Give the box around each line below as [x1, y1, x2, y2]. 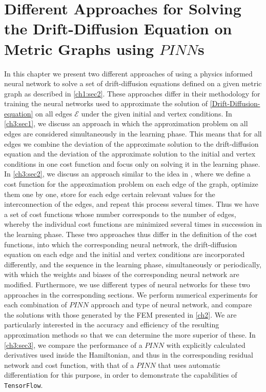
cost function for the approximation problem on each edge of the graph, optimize [4, 179, 258, 189]
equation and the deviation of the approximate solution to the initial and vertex [4, 148, 256, 159]
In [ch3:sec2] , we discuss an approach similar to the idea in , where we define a [4, 168, 251, 179]
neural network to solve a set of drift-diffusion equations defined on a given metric [4, 78, 262, 89]
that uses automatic [158, 359, 220, 370]
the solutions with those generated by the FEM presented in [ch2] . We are [4, 309, 237, 320]
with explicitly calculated [166, 339, 245, 350]
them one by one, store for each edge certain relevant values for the [4, 188, 215, 199]
